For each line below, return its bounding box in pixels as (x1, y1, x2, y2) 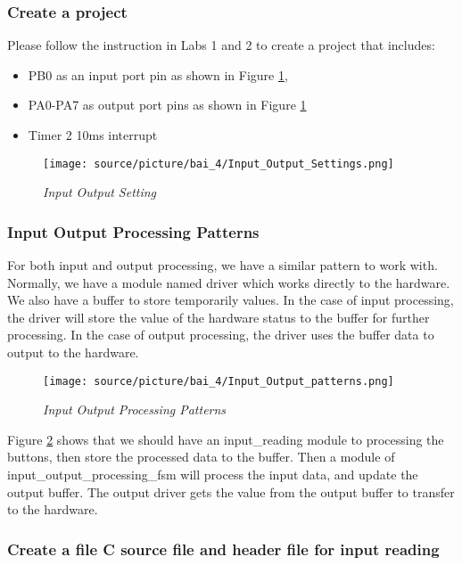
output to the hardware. (7, 343, 139, 362)
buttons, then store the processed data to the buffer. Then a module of (7, 447, 395, 466)
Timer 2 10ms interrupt (28, 126, 158, 143)
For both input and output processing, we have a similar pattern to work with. (7, 256, 438, 274)
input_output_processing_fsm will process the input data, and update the (7, 465, 418, 484)
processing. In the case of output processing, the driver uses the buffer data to (7, 325, 434, 344)
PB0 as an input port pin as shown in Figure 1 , (28, 65, 288, 84)
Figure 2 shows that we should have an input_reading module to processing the (7, 430, 444, 448)
